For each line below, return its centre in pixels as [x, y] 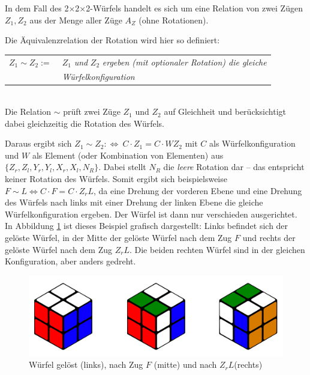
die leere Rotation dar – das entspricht [234, 167]
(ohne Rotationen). [174, 20]
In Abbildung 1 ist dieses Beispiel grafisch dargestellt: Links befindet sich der [147, 226]
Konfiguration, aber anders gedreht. [70, 261]
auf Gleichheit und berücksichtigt [225, 111]
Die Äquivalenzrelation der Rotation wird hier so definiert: [112, 40]
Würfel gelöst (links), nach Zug [86, 364]
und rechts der [269, 237]
